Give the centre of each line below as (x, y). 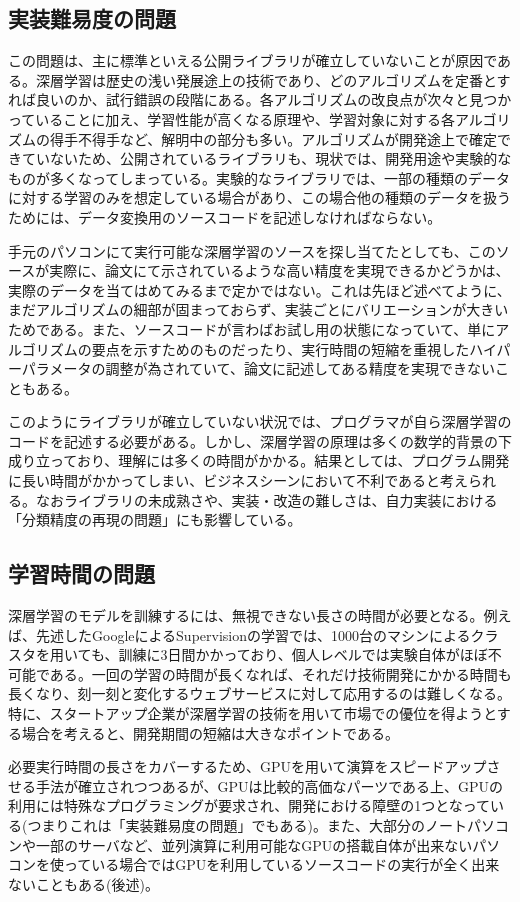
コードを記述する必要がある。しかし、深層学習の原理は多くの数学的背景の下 (260, 440)
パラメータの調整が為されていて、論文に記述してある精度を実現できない (258, 368)
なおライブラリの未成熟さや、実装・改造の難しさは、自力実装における (266, 499)
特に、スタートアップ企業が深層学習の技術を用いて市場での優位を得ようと (252, 713)
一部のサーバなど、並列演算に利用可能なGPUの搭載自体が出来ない (254, 844)
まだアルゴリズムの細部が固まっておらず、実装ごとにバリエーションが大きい (258, 309)
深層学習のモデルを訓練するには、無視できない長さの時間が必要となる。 (246, 615)
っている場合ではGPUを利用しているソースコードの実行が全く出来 (281, 864)
